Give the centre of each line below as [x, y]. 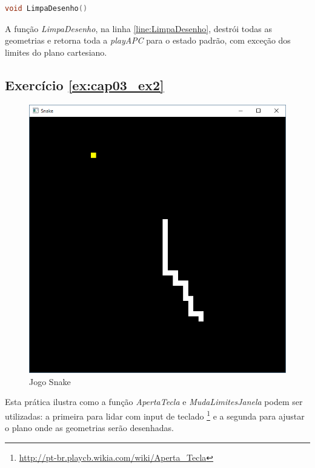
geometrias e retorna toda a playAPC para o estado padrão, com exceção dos [148, 40]
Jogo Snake [50, 381]
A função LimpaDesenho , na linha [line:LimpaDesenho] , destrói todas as [139, 28]
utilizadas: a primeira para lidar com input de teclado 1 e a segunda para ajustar [155, 415]
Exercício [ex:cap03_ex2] [85, 84]
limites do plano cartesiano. [56, 52]
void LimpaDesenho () [46, 8]
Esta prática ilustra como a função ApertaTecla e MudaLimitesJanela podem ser [154, 402]
